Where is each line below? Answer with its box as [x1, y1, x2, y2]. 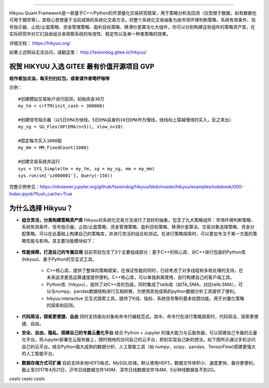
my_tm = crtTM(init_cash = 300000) [18, 103, 105, 109]
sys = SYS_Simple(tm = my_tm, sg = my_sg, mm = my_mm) [18, 166, 155, 171]
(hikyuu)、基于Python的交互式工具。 [21, 256, 97, 262]
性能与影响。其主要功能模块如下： [25, 238, 96, 244]
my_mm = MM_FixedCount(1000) [18, 145, 89, 150]
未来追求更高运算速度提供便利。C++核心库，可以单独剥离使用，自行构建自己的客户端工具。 [46, 274, 235, 280]
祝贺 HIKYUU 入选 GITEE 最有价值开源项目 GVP [9, 62, 154, 71]
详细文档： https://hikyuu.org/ [9, 40, 71, 46]
